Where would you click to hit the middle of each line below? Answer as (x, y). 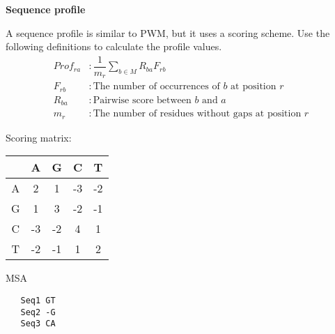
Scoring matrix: (39, 137)
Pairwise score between (142, 100)
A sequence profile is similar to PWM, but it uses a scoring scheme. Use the (168, 32)
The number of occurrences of (156, 87)
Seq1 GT (38, 300)
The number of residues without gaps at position (197, 114)
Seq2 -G (38, 312)
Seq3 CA (38, 324)
